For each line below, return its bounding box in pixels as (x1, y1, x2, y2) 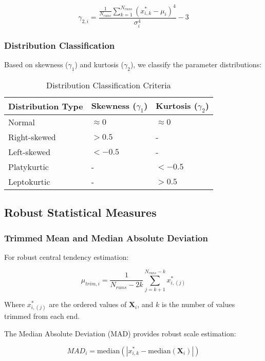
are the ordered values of (49, 299, 127, 310)
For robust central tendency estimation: (4, 252, 129, 262)
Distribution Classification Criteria (46, 79, 171, 91)
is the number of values (162, 299, 235, 310)
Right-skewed (8, 131, 56, 143)
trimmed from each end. (4, 311, 80, 321)
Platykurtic (8, 161, 49, 173)
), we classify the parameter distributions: (130, 59, 262, 70)
